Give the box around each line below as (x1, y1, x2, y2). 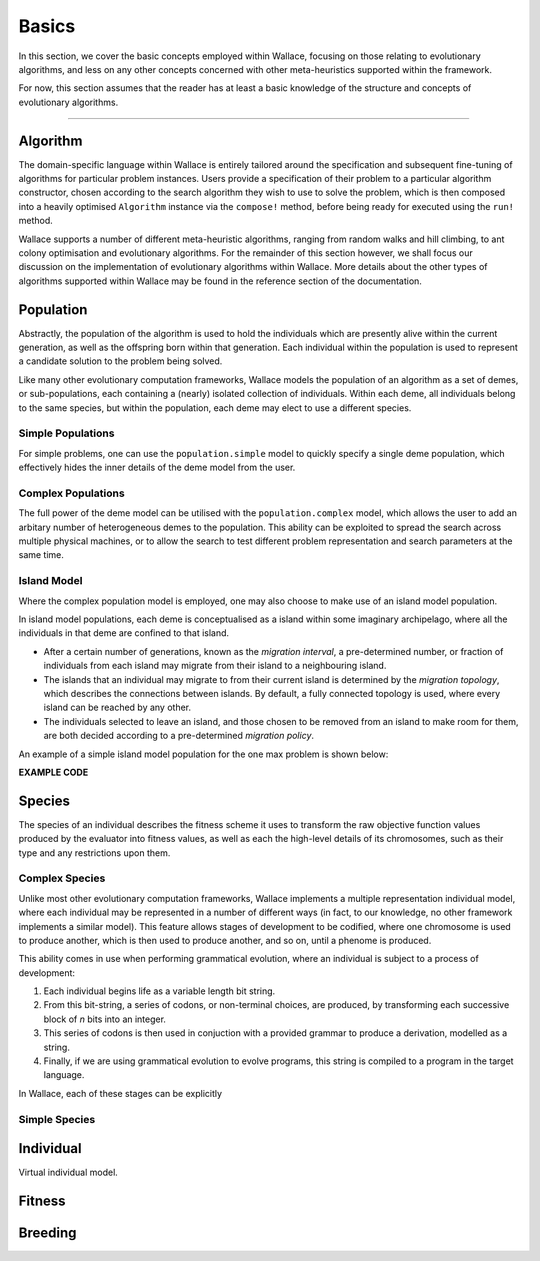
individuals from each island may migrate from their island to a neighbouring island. (43, 660, 387, 672)
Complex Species (18, 871, 106, 885)
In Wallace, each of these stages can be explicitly (18, 1087, 223, 1099)
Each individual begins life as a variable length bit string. (43, 985, 276, 997)
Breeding (18, 1225, 77, 1242)
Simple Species (18, 1112, 96, 1126)
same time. (18, 549, 65, 561)
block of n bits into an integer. (43, 1013, 167, 1025)
